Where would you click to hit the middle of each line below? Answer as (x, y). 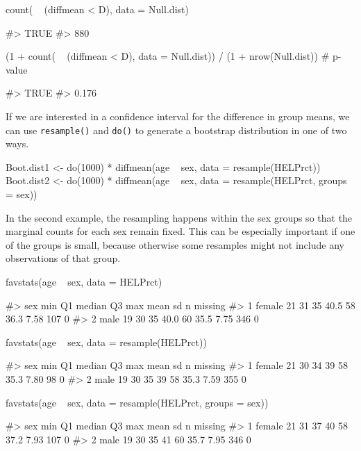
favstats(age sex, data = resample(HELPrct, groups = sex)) (137, 402)
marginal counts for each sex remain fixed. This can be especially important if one (180, 231)
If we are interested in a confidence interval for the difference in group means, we (178, 116)
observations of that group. (63, 258)
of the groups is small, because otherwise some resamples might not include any (175, 244)
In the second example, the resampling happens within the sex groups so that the (179, 217)
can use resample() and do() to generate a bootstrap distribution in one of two (176, 130)
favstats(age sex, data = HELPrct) (84, 281)
